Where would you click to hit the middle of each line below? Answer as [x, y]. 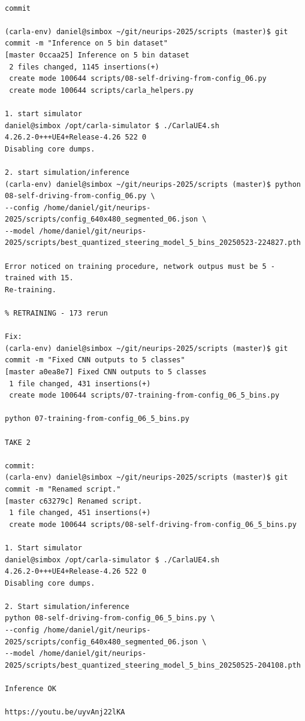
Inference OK [31, 689]
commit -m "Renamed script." [63, 489]
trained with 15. [39, 278]
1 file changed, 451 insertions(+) [80, 513]
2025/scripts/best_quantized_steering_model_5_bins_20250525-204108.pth [153, 665]
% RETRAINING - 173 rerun [56, 313]
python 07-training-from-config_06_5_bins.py [97, 419]
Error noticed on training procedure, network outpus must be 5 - [140, 266]
